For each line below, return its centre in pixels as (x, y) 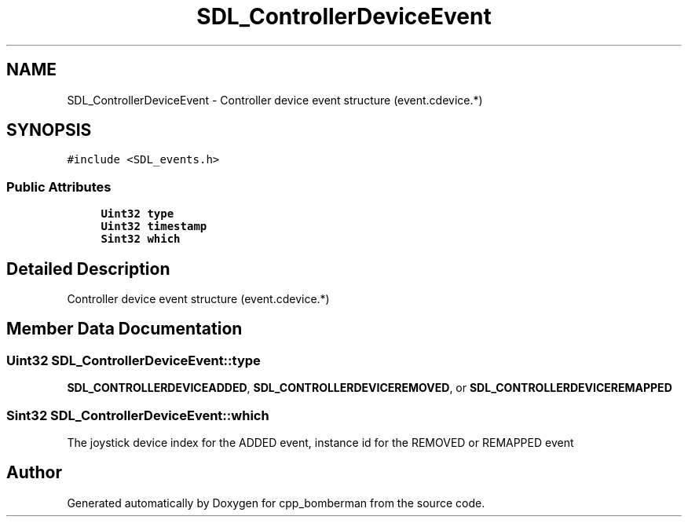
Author (34, 473)
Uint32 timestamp (154, 227)
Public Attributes (59, 187)
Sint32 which (141, 239)
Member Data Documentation (124, 329)
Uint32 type (137, 214)
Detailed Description (88, 269)
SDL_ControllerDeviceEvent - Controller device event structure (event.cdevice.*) (275, 100)
